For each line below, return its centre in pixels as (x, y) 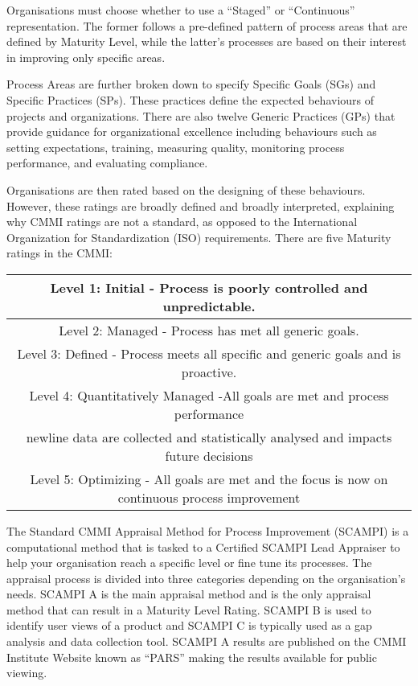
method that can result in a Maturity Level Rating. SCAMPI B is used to (189, 609)
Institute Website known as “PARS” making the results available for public (192, 657)
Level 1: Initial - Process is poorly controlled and (209, 287)
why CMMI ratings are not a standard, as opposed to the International (182, 222)
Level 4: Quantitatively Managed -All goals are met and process (209, 395)
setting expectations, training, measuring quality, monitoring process (176, 147)
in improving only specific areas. (86, 57)
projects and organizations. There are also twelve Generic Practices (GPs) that (201, 115)
